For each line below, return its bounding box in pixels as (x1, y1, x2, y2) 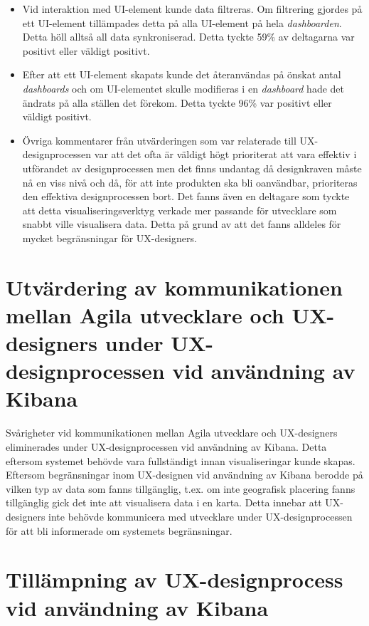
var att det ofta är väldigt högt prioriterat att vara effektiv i (94, 147, 357, 162)
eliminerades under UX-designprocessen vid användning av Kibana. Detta (6, 439, 327, 454)
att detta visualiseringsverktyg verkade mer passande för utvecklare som (22, 202, 337, 217)
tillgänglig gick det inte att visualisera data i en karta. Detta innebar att (6, 495, 322, 510)
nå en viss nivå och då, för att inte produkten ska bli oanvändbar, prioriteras (22, 174, 358, 189)
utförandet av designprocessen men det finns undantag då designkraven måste (22, 160, 362, 175)
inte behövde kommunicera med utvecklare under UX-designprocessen (48, 508, 353, 523)
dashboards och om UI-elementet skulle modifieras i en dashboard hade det (22, 80, 345, 95)
